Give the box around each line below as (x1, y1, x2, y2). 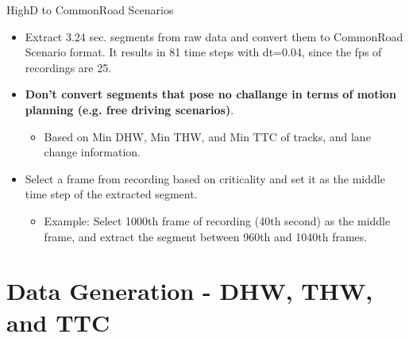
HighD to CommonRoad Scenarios (6, 2, 174, 17)
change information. (44, 144, 141, 160)
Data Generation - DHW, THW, (6, 275, 373, 307)
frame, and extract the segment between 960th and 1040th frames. (44, 228, 368, 244)
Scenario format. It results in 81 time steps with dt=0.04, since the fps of (25, 44, 382, 60)
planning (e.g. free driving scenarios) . (25, 101, 234, 117)
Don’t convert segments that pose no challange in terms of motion (25, 86, 396, 102)
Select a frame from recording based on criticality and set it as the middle (25, 170, 385, 186)
